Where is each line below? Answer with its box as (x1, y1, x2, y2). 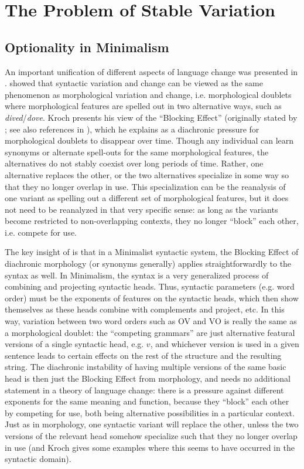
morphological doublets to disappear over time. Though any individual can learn (5, 134, 294, 147)
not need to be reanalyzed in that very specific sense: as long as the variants (5, 203, 278, 215)
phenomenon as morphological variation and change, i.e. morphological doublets (5, 88, 292, 100)
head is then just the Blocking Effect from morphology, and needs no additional (5, 372, 291, 385)
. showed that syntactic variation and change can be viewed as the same (5, 77, 263, 89)
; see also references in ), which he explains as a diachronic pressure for (5, 123, 259, 135)
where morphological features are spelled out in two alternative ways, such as (5, 100, 282, 112)
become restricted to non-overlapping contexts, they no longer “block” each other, (5, 215, 299, 227)
